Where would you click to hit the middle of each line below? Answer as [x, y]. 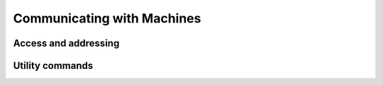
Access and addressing [66, 43]
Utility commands [53, 66]
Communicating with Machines [107, 18]
